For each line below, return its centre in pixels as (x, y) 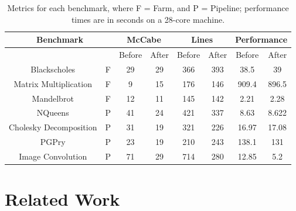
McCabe (144, 39)
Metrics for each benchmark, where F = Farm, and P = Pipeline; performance (148, 8)
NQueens (53, 113)
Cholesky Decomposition (53, 127)
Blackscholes (53, 69)
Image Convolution (53, 156)
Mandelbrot (53, 98)
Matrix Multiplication (53, 83)
